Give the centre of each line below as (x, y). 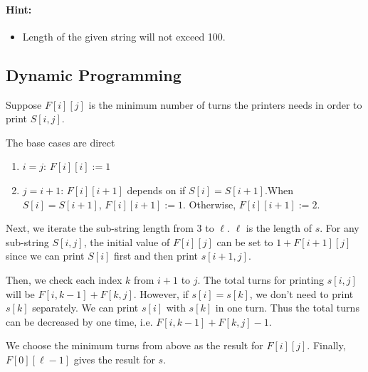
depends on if (156, 190)
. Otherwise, (210, 204)
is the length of (279, 228)
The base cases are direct (61, 142)
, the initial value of (127, 241)
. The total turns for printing (261, 279)
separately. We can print (85, 308)
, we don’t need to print (301, 293)
